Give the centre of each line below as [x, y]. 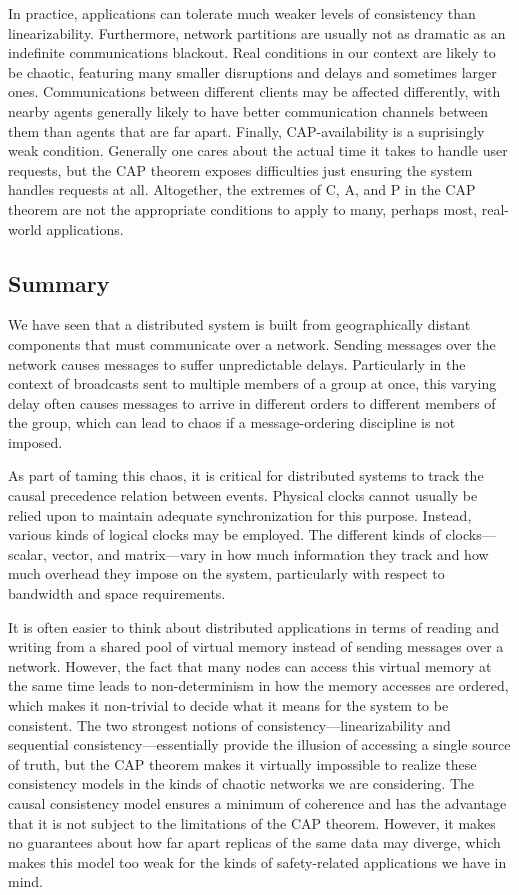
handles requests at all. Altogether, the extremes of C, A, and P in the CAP [242, 189]
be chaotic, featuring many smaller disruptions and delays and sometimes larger [252, 71]
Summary [59, 282]
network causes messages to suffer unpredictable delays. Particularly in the [237, 363]
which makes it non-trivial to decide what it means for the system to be [228, 705]
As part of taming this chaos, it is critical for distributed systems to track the [246, 475]
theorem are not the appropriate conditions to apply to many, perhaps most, [243, 208]
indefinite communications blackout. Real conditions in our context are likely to [252, 52]
